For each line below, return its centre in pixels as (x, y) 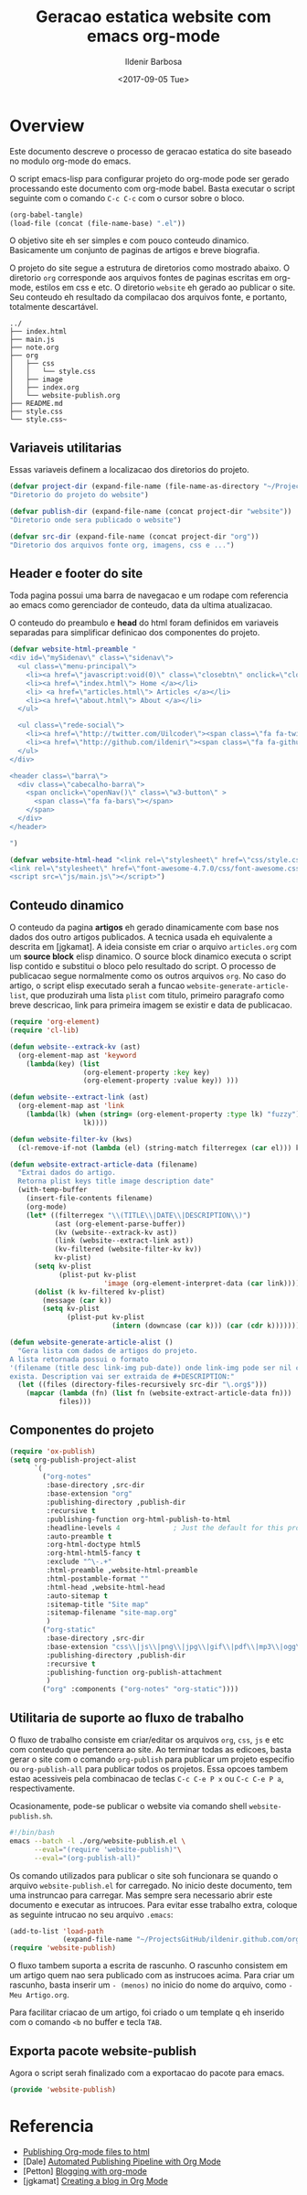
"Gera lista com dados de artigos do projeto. (108, 1350)
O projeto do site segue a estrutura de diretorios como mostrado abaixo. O (150, 268)
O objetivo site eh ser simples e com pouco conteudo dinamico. (129, 240)
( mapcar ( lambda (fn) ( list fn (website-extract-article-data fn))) (159, 1393)
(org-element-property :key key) (146, 1072)
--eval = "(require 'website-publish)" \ (107, 1849)
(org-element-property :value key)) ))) (161, 1081)
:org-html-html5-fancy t (94, 1553)
